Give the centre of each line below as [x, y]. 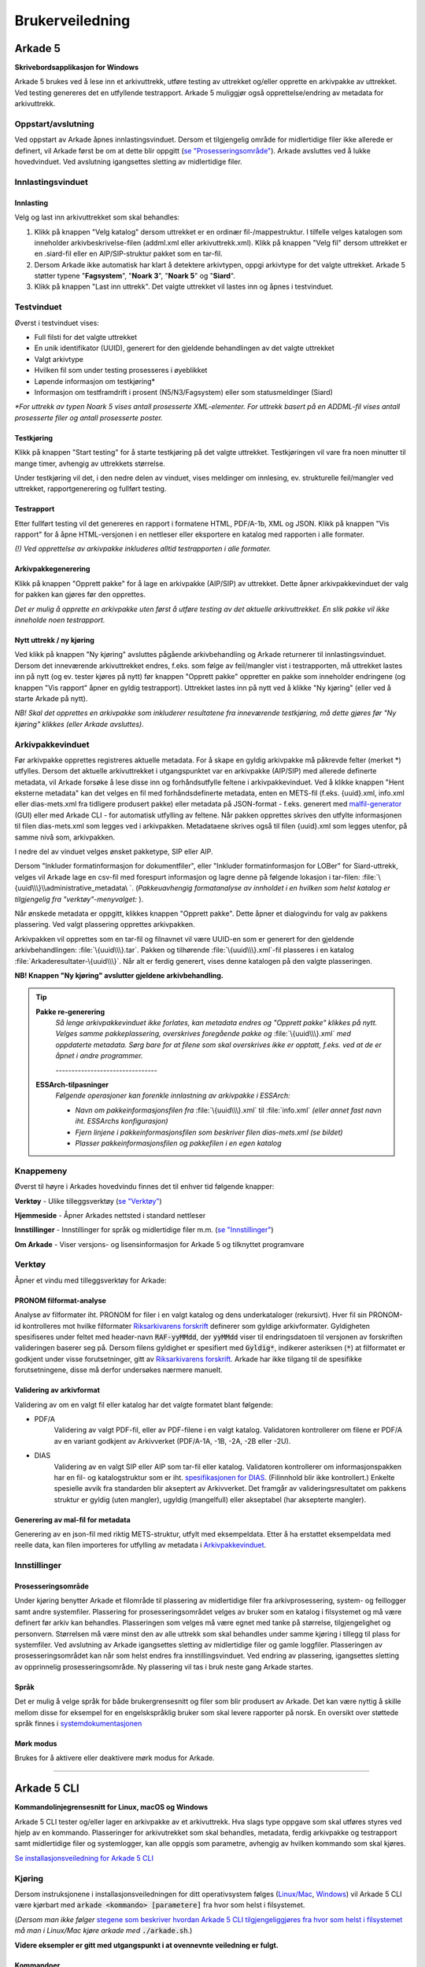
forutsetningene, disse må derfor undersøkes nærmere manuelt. [119, 1370]
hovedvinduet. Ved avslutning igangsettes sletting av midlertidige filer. [129, 162]
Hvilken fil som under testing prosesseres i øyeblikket [121, 371]
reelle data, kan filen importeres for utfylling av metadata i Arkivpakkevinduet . [140, 1545]
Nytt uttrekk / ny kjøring [54, 640]
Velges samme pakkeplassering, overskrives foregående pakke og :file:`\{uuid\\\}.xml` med [203, 1034]
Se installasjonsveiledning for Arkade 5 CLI [84, 1858]
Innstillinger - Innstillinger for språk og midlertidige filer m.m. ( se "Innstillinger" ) [144, 1230]
